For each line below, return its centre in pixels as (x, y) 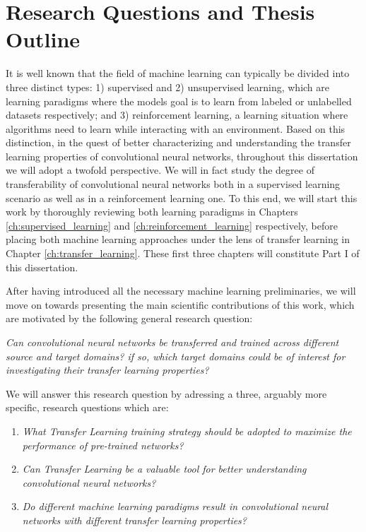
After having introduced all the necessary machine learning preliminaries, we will (181, 291)
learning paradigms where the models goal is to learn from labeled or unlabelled (179, 101)
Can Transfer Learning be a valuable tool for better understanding (164, 469)
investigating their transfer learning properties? (107, 370)
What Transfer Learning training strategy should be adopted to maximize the (187, 431)
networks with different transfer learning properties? (134, 520)
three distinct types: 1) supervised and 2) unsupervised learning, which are (168, 87)
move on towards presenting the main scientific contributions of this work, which (180, 304)
